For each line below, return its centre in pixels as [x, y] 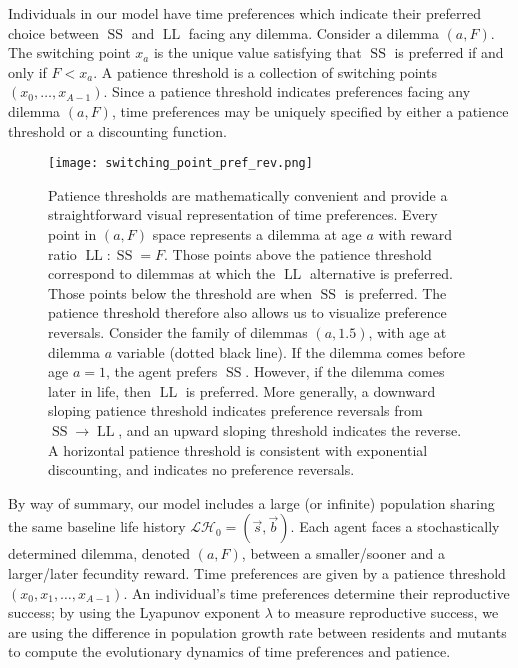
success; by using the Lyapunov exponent [134, 612]
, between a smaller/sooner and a [343, 553]
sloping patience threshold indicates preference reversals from [235, 410]
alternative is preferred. [381, 273]
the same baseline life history [97, 526]
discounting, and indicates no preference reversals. [201, 469]
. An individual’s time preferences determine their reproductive [316, 592]
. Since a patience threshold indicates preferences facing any [287, 91]
